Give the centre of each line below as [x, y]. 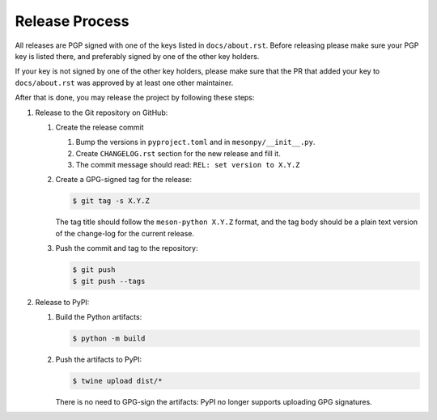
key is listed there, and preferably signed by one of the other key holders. [137, 56]
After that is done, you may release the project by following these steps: [135, 98]
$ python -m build [109, 338]
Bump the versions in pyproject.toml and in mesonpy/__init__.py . [195, 142]
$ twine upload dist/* [117, 381]
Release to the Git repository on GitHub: [102, 112]
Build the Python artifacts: [99, 316]
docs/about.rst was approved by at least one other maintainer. [124, 83]
